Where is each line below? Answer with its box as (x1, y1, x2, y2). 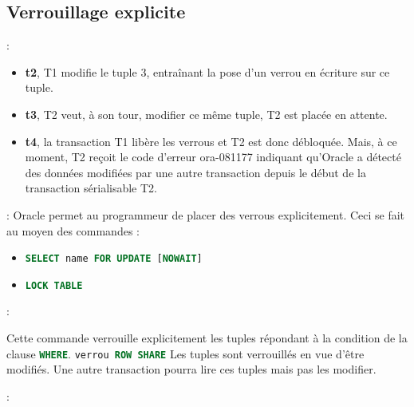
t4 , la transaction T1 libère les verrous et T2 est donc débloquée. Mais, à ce (25, 132, 397, 149)
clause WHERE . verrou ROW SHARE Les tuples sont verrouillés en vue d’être (6, 345, 365, 362)
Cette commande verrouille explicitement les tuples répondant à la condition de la (6, 330, 408, 346)
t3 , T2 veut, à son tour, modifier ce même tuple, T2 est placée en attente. (25, 105, 388, 122)
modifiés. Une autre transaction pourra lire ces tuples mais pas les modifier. (6, 361, 377, 377)
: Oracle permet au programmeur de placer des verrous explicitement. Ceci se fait (6, 206, 405, 223)
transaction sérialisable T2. (25, 180, 157, 196)
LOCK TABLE (25, 279, 83, 291)
